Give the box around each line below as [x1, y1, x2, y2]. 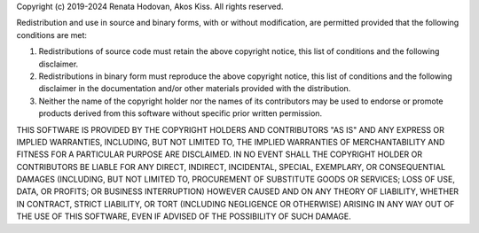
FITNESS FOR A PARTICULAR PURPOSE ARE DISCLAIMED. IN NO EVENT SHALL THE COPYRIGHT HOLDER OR [16, 149, 423, 159]
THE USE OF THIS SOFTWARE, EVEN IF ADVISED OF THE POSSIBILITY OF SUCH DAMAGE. [16, 211, 352, 221]
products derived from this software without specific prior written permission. [38, 108, 323, 119]
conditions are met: [16, 29, 88, 40]
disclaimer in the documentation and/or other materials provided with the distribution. [38, 83, 351, 94]
